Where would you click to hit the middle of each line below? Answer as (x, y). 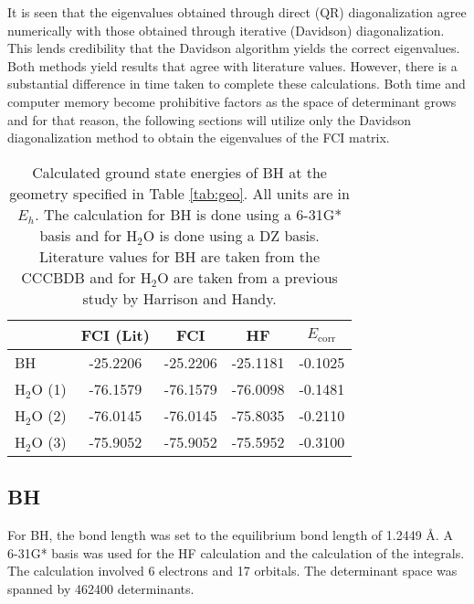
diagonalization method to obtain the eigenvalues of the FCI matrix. (199, 138)
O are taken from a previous (248, 277)
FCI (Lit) (115, 334)
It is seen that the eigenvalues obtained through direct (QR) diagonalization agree (237, 12)
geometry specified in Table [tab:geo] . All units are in (179, 193)
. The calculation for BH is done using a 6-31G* (189, 214)
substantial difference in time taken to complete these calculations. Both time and (237, 84)
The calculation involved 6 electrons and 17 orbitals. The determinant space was (232, 571)
